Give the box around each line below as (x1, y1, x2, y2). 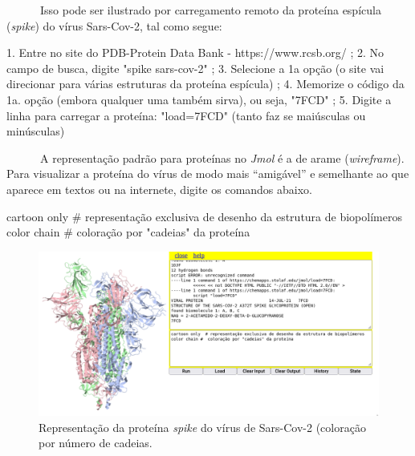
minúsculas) (6, 123, 65, 139)
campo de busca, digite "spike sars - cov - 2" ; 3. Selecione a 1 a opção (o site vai (6, 59, 384, 76)
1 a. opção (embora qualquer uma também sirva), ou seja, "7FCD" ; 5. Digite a (6, 91, 392, 107)
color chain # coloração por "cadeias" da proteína (6, 224, 250, 240)
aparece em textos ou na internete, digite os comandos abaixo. (6, 180, 312, 197)
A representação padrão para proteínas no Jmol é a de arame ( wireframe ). (39, 149, 405, 166)
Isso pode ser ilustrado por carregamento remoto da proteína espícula (39, 2, 381, 18)
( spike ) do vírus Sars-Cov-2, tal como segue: (6, 17, 222, 34)
